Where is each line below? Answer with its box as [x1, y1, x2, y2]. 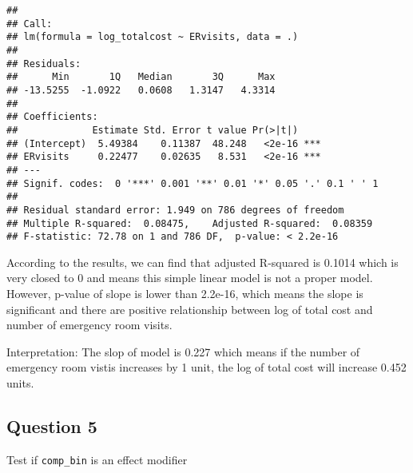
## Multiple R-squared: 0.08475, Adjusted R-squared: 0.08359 [6, 217, 373, 229]
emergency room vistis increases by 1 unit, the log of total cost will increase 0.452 [6, 359, 407, 376]
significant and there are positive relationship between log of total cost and [6, 300, 373, 317]
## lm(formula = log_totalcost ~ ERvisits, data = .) [6, 31, 299, 43]
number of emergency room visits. [6, 316, 173, 333]
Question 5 [6, 413, 97, 438]
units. [6, 374, 34, 391]
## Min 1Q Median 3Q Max [6, 71, 276, 83]
